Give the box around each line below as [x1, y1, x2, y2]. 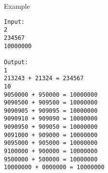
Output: [4, 58, 29, 66]
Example [4, 1, 30, 11]
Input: [4, 18, 25, 25]
